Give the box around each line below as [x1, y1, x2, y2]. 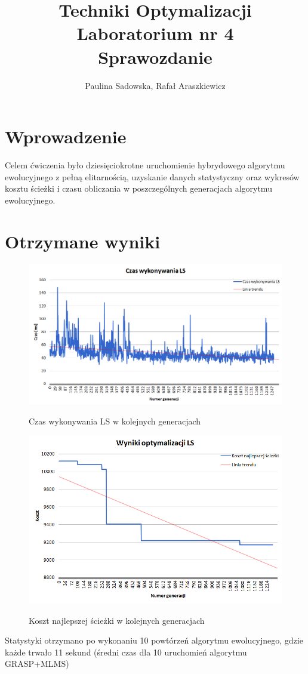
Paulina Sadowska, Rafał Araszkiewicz [85, 79, 226, 91]
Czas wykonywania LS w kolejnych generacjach [29, 414, 201, 427]
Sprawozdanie [98, 44, 212, 69]
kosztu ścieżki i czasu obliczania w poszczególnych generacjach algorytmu [5, 182, 272, 195]
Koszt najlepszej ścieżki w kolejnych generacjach [29, 614, 205, 626]
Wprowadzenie [5, 124, 127, 149]
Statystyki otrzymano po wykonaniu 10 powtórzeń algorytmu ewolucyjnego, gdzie [5, 634, 303, 647]
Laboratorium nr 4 [76, 21, 234, 45]
